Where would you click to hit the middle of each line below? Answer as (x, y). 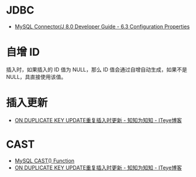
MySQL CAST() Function (45, 161)
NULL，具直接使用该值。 (36, 76)
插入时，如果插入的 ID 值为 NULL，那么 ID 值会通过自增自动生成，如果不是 (97, 69)
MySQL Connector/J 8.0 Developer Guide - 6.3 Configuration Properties (102, 26)
